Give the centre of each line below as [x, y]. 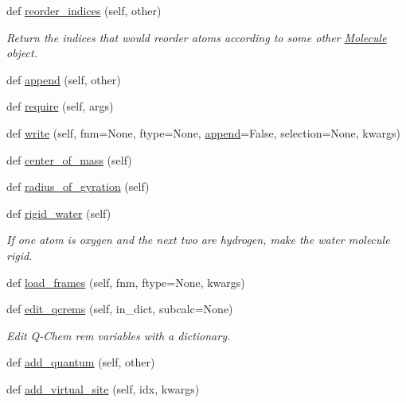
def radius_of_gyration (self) [78, 186]
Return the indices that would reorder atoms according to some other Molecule [197, 37]
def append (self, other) [64, 79]
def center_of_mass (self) [69, 159]
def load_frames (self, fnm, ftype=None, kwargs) [126, 282]
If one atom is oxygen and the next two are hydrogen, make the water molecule [198, 240]
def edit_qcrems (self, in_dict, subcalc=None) [120, 309]
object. [22, 53]
